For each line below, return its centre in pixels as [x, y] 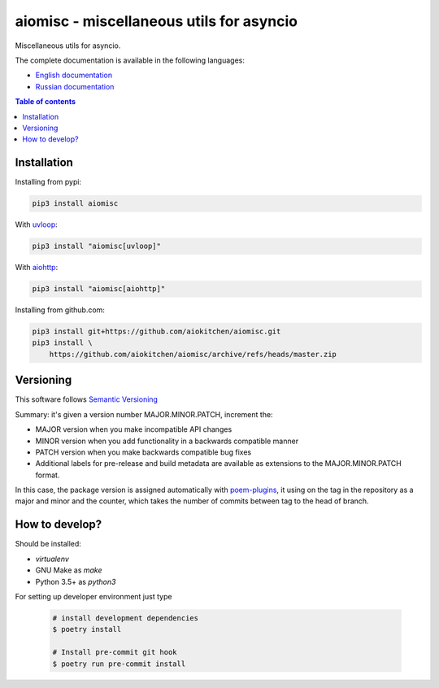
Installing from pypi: [48, 182]
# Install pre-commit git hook [115, 652]
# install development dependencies [126, 618]
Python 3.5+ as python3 [76, 581]
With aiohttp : [37, 268]
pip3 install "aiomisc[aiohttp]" [99, 289]
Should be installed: [48, 544]
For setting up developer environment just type [93, 596]
